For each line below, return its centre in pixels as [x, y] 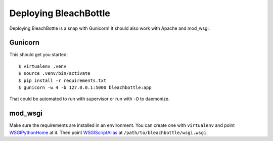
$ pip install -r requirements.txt [62, 80]
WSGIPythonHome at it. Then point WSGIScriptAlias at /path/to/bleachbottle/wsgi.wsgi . [109, 132]
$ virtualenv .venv [42, 66]
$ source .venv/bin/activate [54, 74]
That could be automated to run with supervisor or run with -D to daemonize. [89, 99]
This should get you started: [39, 55]
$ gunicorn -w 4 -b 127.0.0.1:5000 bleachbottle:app [85, 88]
